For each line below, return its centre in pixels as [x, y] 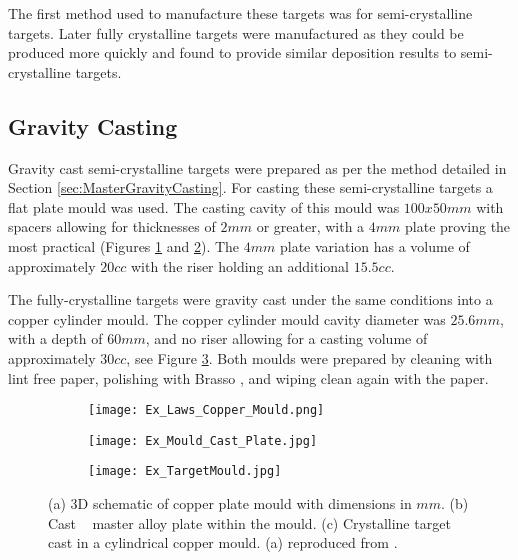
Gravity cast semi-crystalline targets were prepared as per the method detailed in [257, 167]
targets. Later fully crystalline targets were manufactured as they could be [236, 32]
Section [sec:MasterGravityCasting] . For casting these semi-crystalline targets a [250, 187]
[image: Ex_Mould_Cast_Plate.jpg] [203, 440]
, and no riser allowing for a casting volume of [286, 338]
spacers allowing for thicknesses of [112, 226]
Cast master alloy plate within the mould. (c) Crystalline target [249, 522]
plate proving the [458, 226]
